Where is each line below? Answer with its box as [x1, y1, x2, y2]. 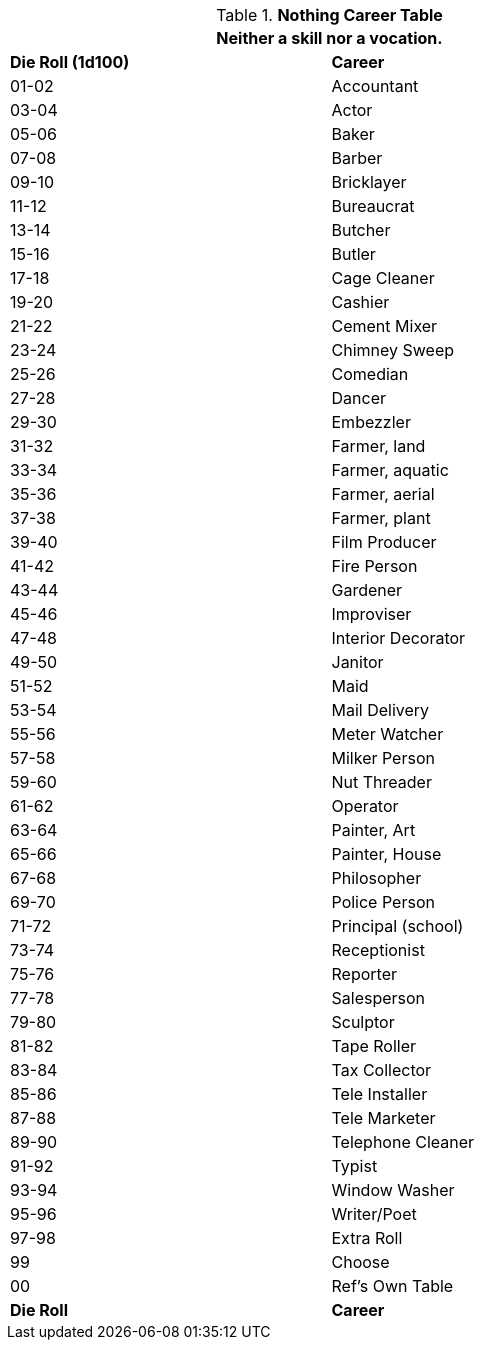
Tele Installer [331, 1084, 428, 1104]
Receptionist [331, 940, 425, 960]
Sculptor [331, 1012, 395, 1032]
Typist [331, 1156, 378, 1176]
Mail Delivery [331, 700, 430, 720]
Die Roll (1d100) [10, 52, 130, 72]
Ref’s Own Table [331, 1276, 454, 1296]
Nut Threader [331, 772, 432, 792]
